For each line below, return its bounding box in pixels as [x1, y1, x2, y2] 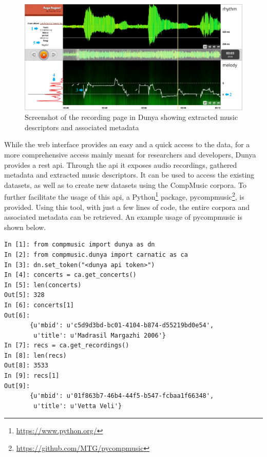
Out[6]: [4, 311, 30, 319]
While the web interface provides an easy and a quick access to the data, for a [4, 139, 250, 150]
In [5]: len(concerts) [4, 281, 82, 289]
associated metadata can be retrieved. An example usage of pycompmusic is [4, 212, 242, 222]
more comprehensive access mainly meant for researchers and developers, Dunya [4, 149, 256, 160]
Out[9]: [4, 382, 30, 390]
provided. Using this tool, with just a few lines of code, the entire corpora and [4, 201, 250, 212]
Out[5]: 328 [4, 291, 45, 299]
